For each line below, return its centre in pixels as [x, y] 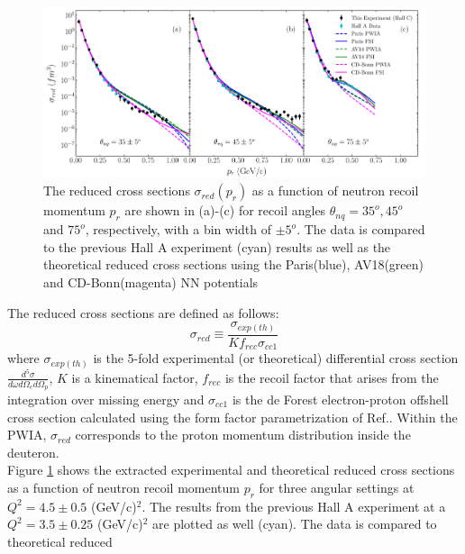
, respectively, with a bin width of [178, 229]
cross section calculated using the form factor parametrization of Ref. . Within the [232, 417]
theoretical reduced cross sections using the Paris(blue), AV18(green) [234, 264]
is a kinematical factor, [135, 377]
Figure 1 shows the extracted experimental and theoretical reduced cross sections [231, 470]
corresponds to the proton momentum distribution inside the [243, 435]
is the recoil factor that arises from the [332, 377]
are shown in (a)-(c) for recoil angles [225, 210]
